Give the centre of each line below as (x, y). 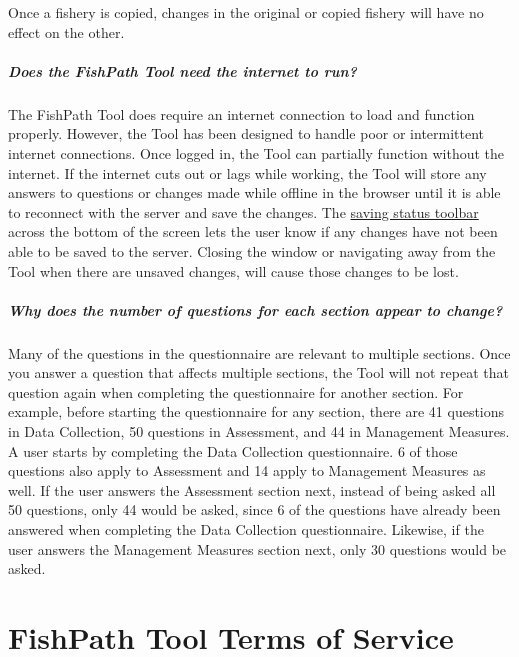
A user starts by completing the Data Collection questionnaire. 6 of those (233, 450)
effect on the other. (66, 31)
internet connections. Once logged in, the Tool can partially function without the (256, 152)
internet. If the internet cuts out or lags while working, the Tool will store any (247, 172)
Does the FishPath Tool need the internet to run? (182, 70)
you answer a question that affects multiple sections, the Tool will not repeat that (258, 372)
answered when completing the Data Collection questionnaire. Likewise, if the (246, 529)
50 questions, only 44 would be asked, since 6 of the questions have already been (254, 509)
